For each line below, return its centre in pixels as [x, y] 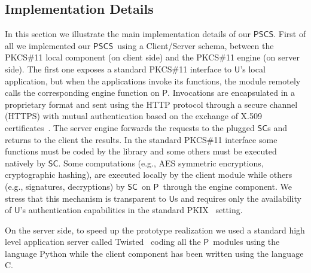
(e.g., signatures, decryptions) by [65, 186]
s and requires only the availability [238, 198]
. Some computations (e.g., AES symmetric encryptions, [161, 163]
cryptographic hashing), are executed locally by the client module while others [149, 175]
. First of [290, 34]
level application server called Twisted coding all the [103, 242]
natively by [25, 163]
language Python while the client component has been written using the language [154, 253]
